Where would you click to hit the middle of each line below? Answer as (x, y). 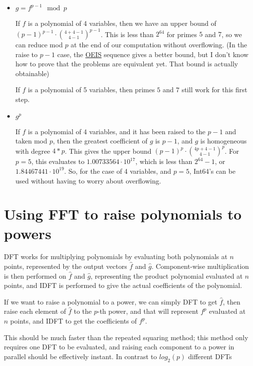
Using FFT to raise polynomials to (123, 214)
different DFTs (210, 356)
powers (28, 233)
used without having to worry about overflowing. (88, 180)
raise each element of (35, 311)
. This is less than (127, 34)
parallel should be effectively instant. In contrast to (80, 356)
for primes (182, 34)
